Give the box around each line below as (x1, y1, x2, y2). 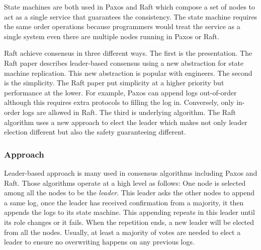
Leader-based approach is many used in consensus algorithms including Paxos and (4, 167, 257, 178)
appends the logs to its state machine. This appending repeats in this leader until (4, 207, 255, 217)
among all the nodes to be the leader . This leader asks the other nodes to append (4, 187, 255, 198)
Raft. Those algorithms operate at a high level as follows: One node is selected (4, 177, 246, 188)
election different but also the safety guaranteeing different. (4, 127, 186, 137)
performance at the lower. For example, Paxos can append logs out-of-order (4, 87, 237, 97)
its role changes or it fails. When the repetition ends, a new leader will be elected (4, 216, 254, 227)
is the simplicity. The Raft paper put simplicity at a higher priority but (4, 77, 224, 88)
